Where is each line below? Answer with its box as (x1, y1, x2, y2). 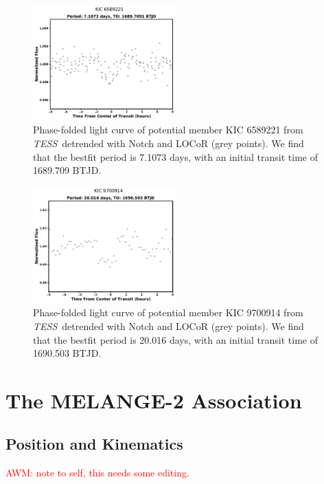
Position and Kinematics (5, 433, 183, 454)
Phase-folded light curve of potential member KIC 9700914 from (33, 305, 303, 320)
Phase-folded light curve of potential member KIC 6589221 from (33, 122, 303, 137)
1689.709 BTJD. (33, 163, 102, 177)
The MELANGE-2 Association (5, 386, 302, 414)
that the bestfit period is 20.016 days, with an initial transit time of (33, 332, 318, 346)
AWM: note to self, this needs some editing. (5, 465, 189, 480)
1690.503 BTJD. (33, 346, 102, 360)
